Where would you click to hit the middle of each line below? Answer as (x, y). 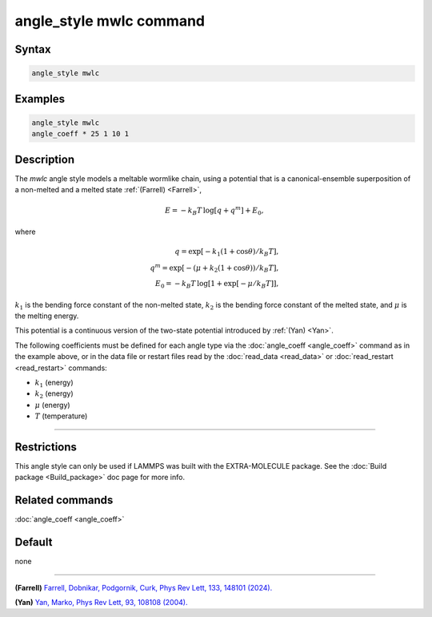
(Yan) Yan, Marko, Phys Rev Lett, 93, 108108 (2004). (101, 603)
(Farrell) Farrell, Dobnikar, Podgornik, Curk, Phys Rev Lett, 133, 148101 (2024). (144, 587)
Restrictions (46, 447)
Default (34, 542)
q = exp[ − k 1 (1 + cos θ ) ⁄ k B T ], (227, 252)
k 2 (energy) (54, 395)
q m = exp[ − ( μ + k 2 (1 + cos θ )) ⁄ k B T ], (214, 268)
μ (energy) (53, 405)
